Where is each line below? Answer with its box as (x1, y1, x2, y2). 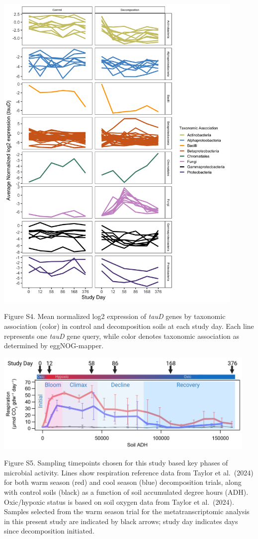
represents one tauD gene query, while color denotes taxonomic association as (4, 330, 240, 341)
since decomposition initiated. (4, 526, 94, 536)
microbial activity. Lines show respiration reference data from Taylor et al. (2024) (4, 467, 254, 477)
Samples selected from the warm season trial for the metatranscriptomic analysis (4, 506, 250, 517)
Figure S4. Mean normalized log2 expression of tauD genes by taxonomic (4, 311, 226, 321)
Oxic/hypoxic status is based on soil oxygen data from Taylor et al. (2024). (4, 496, 234, 507)
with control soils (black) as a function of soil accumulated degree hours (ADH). (4, 486, 249, 497)
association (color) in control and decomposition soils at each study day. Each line (4, 321, 254, 331)
